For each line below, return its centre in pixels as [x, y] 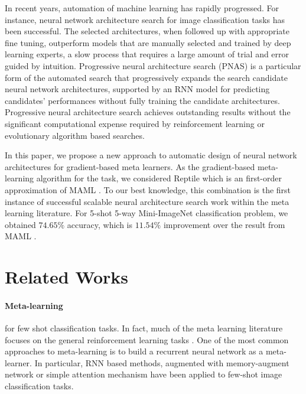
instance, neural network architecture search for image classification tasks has [145, 19]
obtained [20, 224]
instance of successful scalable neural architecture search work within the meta [147, 201]
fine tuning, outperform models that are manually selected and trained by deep [148, 42]
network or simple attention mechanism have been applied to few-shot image [144, 374]
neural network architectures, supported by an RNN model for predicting [137, 89]
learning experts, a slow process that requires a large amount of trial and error [147, 54]
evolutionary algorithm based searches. [75, 135]
